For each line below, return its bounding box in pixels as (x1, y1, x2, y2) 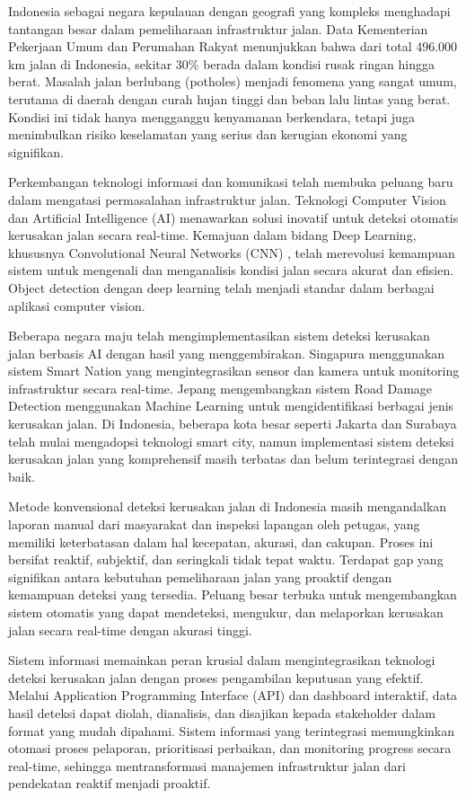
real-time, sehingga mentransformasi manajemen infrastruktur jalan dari (8, 756, 406, 775)
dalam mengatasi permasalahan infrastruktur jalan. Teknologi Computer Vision (8, 190, 446, 208)
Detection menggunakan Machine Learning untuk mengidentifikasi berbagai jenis (8, 396, 454, 415)
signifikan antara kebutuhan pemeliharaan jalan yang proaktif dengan (8, 567, 392, 586)
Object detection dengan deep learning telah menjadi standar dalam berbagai (8, 278, 435, 297)
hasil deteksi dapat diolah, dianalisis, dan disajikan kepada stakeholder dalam (8, 703, 435, 722)
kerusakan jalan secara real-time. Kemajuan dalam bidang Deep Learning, (8, 226, 417, 244)
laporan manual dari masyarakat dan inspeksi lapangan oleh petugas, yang (8, 515, 420, 534)
